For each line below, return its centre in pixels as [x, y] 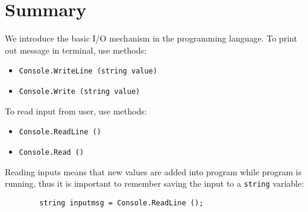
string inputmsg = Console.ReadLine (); [121, 203]
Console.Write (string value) [80, 91]
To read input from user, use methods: [76, 111]
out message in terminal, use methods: [76, 50]
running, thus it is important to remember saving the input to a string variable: [155, 183]
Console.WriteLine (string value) [88, 71]
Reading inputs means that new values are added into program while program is [153, 171]
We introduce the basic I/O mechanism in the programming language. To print [151, 38]
